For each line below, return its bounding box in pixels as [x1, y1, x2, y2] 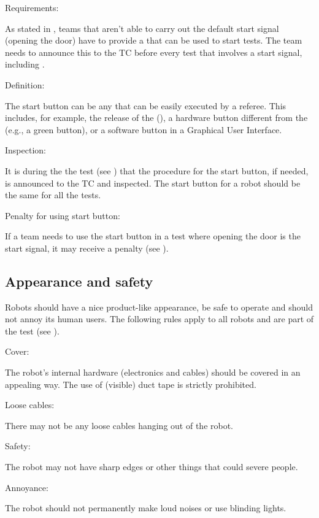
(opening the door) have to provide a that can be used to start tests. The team [5, 34, 302, 47]
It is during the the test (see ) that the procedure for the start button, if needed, [5, 164, 309, 177]
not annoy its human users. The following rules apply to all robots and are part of [5, 312, 314, 325]
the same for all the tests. [5, 188, 101, 201]
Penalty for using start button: [5, 209, 120, 222]
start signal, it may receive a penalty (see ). [5, 241, 169, 254]
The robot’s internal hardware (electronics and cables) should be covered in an [5, 366, 301, 379]
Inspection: [5, 144, 46, 157]
